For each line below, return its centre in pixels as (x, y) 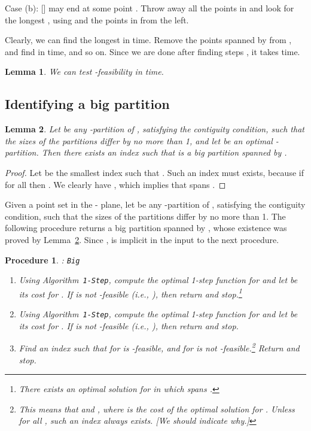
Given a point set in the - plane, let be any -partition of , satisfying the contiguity (155, 204)
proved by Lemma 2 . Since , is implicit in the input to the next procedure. (142, 239)
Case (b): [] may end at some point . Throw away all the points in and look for (150, 8)
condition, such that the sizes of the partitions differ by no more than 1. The (145, 216)
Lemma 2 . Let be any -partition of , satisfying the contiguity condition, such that (155, 129)
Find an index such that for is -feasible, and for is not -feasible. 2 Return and (159, 347)
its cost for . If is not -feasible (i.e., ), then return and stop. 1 (130, 293)
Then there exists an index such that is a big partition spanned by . (164, 152)
